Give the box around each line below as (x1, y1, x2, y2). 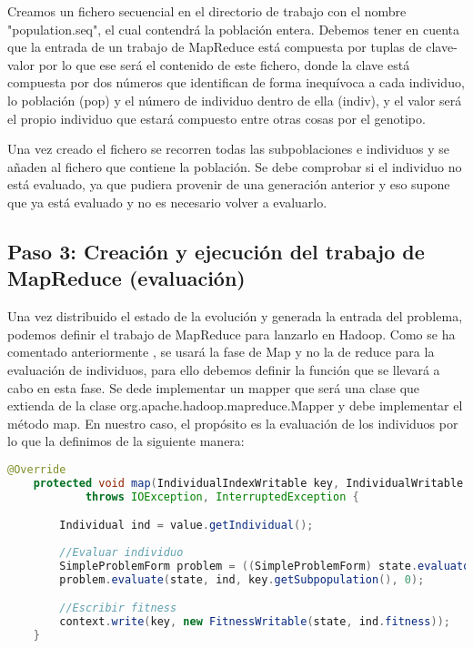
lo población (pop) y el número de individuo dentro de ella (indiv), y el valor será (7, 90, 462, 109)
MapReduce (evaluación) (7, 264, 246, 292)
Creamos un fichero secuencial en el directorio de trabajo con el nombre (7, 2, 407, 20)
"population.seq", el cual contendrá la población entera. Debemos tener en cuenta (7, 19, 460, 38)
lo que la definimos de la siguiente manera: (7, 431, 245, 451)
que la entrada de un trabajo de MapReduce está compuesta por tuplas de (7, 37, 422, 56)
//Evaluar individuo (59, 545, 184, 559)
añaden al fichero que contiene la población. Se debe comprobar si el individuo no (7, 157, 462, 176)
